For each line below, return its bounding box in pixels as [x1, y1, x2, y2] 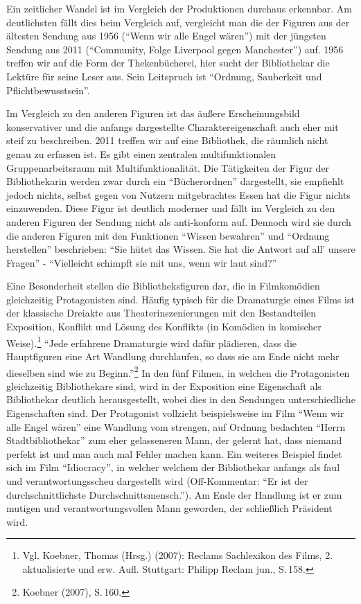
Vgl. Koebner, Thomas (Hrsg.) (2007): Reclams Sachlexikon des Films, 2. [22, 548, 333, 562]
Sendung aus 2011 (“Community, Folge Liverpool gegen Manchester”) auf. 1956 [6, 42, 344, 56]
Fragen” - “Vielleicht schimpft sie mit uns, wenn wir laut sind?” [6, 255, 277, 269]
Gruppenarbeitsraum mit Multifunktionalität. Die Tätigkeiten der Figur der [6, 160, 330, 175]
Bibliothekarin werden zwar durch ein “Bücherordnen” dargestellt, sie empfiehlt [6, 174, 344, 188]
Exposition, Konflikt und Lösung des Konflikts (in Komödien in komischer [6, 319, 322, 334]
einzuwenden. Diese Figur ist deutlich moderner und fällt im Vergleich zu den [6, 201, 335, 215]
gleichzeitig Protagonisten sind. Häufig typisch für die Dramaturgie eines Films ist [6, 292, 355, 306]
